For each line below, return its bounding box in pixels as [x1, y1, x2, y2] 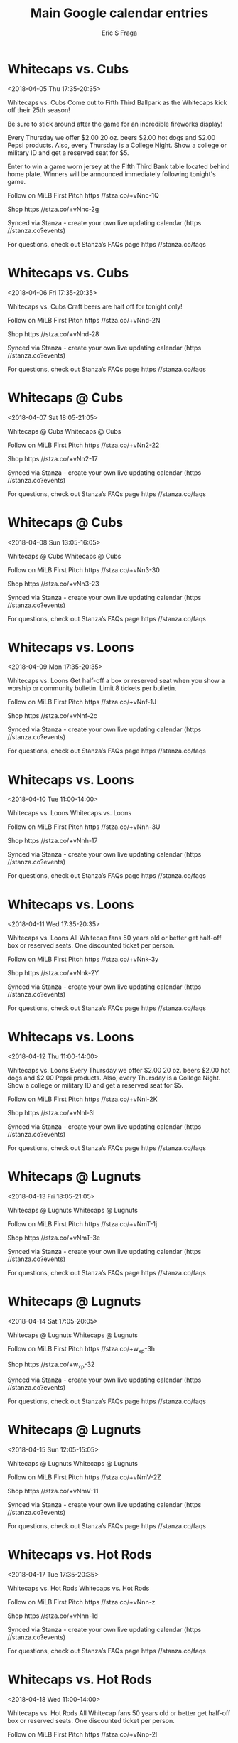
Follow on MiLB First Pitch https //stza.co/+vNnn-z [7, 1597, 156, 1606]
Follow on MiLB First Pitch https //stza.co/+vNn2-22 [7, 441, 160, 449]
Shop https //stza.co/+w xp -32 [7, 1360, 95, 1370]
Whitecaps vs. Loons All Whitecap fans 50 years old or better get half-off [7, 933, 222, 943]
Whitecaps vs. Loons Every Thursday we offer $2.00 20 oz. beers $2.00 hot [7, 1066, 231, 1075]
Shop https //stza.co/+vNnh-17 [7, 837, 98, 845]
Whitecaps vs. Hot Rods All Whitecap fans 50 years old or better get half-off [7, 1708, 231, 1717]
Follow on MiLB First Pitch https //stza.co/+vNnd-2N [7, 316, 161, 324]
